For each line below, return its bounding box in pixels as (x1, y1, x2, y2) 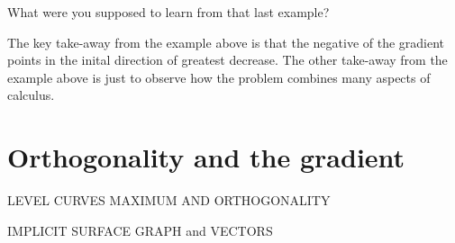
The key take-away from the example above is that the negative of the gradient (7, 32, 445, 51)
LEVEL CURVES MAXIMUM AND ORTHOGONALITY (7, 191, 331, 210)
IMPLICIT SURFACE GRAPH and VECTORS (7, 220, 273, 239)
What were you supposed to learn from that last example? (7, 3, 330, 21)
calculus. (7, 85, 55, 104)
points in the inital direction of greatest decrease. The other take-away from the (7, 50, 448, 69)
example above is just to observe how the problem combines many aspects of (7, 67, 431, 86)
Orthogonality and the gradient (7, 139, 405, 175)
